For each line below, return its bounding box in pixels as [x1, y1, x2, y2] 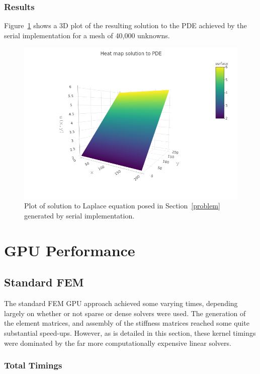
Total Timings [4, 359, 62, 371]
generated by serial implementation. [24, 210, 135, 220]
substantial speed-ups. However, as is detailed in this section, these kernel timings [4, 327, 256, 338]
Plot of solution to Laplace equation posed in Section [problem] [24, 200, 220, 211]
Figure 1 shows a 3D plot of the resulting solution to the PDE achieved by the [4, 20, 247, 31]
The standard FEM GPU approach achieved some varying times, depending [4, 298, 238, 309]
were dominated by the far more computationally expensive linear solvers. [4, 337, 231, 348]
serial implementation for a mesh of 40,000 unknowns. [4, 30, 170, 40]
